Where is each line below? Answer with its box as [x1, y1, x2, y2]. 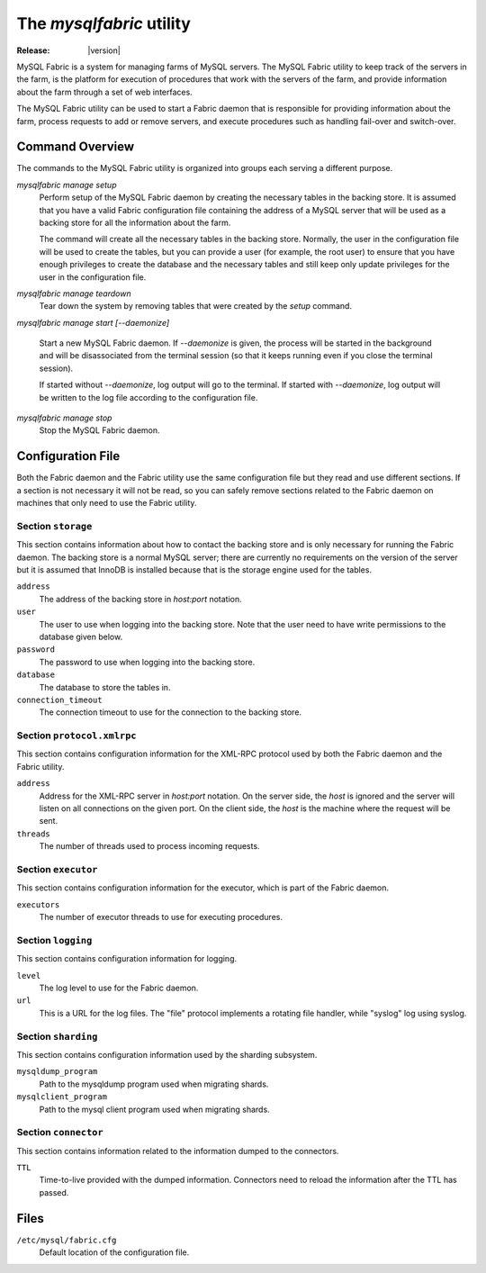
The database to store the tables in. [39, 682, 171, 692]
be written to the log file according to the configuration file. [39, 392, 258, 402]
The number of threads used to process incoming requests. [39, 841, 260, 852]
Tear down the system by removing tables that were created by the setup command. [39, 301, 353, 311]
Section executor [16, 862, 98, 875]
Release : [16, 45, 50, 56]
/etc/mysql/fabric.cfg [16, 1234, 117, 1245]
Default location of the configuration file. [39, 1247, 190, 1258]
